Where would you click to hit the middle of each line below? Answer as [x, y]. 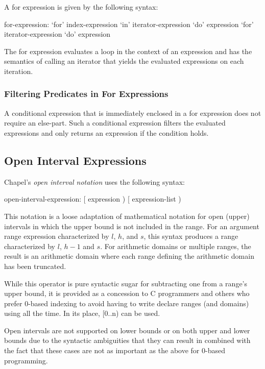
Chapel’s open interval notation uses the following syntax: [94, 181]
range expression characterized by [57, 236]
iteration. [19, 71]
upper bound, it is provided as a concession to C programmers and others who [127, 293]
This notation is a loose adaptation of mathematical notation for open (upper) [127, 216]
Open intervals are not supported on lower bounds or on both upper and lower [127, 330]
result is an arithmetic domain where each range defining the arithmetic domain [129, 256]
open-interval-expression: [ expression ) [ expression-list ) [93, 199]
